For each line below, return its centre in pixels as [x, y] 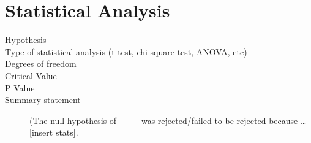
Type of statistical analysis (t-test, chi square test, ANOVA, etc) [126, 51]
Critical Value [31, 75]
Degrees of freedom [41, 64]
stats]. [67, 132]
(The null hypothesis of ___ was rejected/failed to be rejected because [164, 120]
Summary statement [43, 100]
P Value [20, 87]
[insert [41, 132]
